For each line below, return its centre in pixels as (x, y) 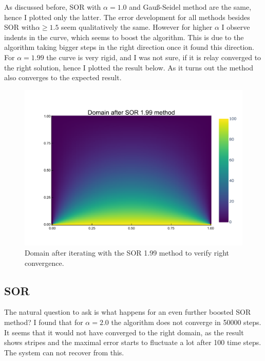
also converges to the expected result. (63, 77)
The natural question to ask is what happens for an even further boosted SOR (128, 312)
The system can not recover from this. (64, 352)
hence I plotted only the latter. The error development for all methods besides (127, 17)
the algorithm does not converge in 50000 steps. (186, 322)
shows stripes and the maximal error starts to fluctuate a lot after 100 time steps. (133, 342)
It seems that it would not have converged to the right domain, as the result (124, 332)
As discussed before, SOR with (53, 7)
